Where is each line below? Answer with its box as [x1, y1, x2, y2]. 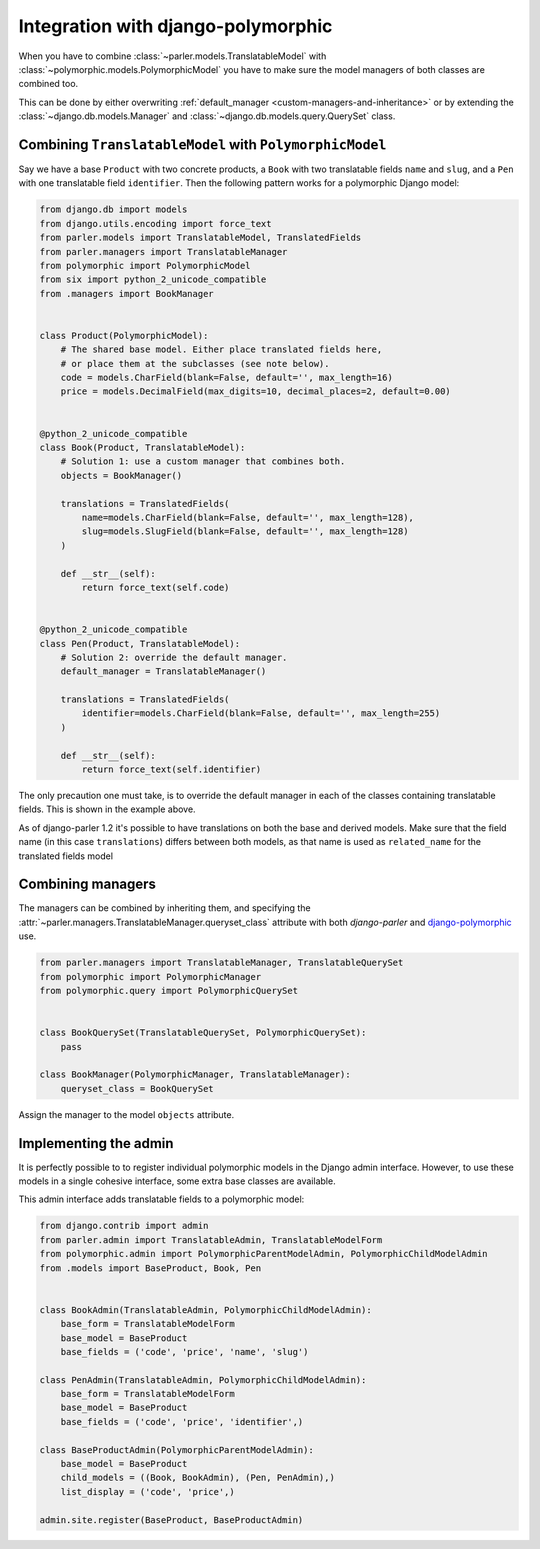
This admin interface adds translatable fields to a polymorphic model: [18, 1193, 305, 1205]
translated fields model [18, 850, 114, 862]
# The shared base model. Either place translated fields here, [60, 344, 383, 355]
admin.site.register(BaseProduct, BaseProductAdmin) [39, 1514, 304, 1525]
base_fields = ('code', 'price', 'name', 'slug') [60, 1346, 309, 1357]
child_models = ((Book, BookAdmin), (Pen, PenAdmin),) [60, 1472, 335, 1484]
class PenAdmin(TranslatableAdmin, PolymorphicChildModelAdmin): [39, 1374, 367, 1385]
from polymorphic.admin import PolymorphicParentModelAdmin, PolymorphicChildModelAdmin [39, 1248, 489, 1260]
